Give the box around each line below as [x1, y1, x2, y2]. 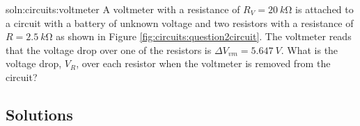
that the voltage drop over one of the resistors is [6, 42, 212, 57]
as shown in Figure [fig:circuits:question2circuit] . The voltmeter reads [56, 29, 352, 44]
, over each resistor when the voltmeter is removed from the [76, 56, 331, 71]
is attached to [295, 2, 354, 16]
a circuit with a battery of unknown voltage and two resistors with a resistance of [6, 15, 354, 30]
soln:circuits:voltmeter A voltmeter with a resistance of [6, 2, 240, 16]
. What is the [281, 42, 338, 57]
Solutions [6, 103, 73, 125]
